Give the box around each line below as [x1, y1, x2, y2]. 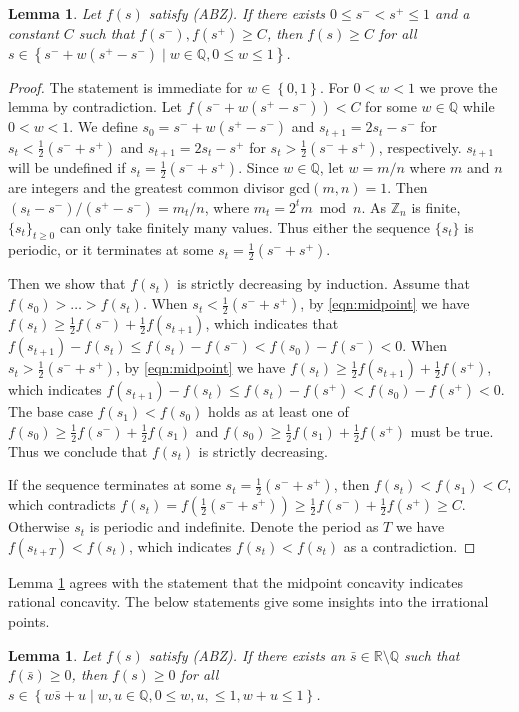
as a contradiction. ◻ [343, 535, 476, 556]
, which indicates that [205, 313, 339, 334]
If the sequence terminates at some [8, 474, 221, 495]
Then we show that [8, 273, 126, 294]
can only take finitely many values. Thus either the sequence [59, 216, 431, 237]
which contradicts [8, 494, 116, 515]
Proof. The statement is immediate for [8, 76, 243, 97]
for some [365, 96, 417, 117]
